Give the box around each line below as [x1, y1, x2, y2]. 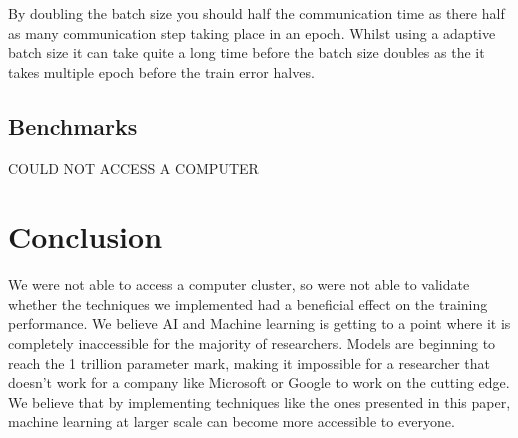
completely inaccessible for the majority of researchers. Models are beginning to [8, 333, 496, 354]
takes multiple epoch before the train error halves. [8, 61, 315, 82]
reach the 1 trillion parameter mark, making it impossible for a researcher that [8, 352, 491, 373]
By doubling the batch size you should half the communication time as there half [8, 3, 505, 23]
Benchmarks [8, 110, 138, 141]
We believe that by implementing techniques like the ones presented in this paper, [8, 391, 511, 412]
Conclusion [8, 216, 163, 257]
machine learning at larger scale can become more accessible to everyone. [8, 411, 455, 432]
